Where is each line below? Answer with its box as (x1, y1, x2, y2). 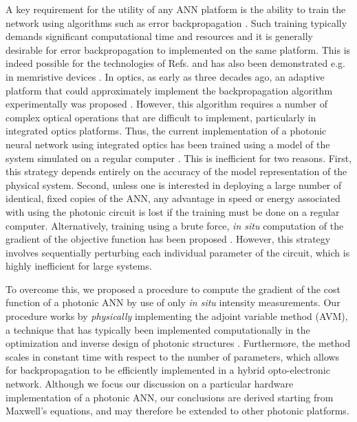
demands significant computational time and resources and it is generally (6, 29, 313, 43)
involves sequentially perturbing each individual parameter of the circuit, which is (6, 245, 350, 259)
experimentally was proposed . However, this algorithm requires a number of (6, 97, 328, 111)
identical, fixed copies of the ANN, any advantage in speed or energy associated (6, 191, 340, 205)
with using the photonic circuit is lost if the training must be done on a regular (6, 204, 340, 219)
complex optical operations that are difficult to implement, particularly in (6, 110, 316, 124)
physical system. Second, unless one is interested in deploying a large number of (6, 177, 342, 192)
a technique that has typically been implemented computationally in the (6, 322, 310, 336)
